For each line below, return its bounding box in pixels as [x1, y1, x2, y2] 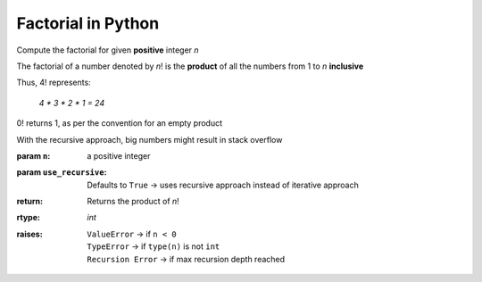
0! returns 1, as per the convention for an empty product [16, 118, 223, 129]
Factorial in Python [16, 13, 160, 33]
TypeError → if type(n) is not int [87, 241, 220, 252]
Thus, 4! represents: [16, 77, 91, 88]
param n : [16, 150, 51, 161]
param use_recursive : [16, 167, 107, 178]
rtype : [16, 212, 40, 223]
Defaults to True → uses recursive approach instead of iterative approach [87, 179, 359, 190]
